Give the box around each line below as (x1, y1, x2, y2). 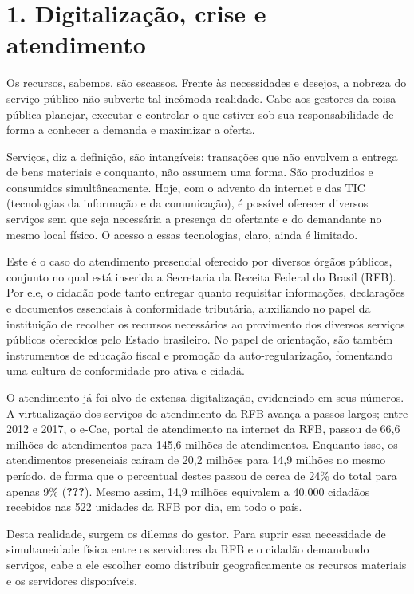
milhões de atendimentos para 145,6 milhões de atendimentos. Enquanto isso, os (6, 435, 398, 452)
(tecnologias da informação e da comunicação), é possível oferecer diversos (6, 195, 369, 211)
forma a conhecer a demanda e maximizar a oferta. (6, 121, 255, 138)
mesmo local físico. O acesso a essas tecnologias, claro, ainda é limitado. (6, 226, 358, 242)
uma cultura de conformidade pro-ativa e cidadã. (6, 362, 245, 379)
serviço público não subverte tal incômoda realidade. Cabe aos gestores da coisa (6, 89, 396, 106)
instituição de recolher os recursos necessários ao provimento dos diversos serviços (6, 315, 405, 332)
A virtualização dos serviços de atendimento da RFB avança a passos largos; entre (6, 404, 408, 421)
